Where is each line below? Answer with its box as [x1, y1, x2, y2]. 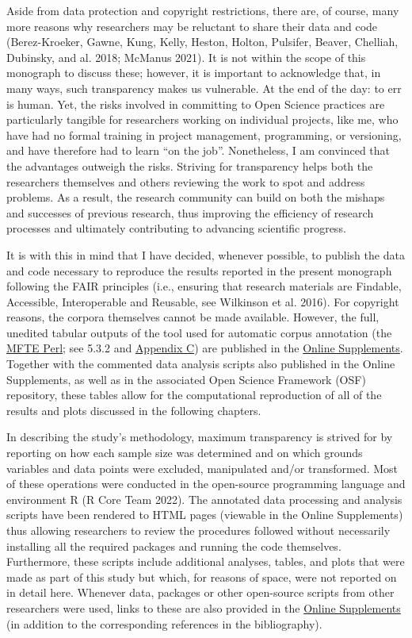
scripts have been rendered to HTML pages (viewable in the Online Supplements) [6, 506, 403, 523]
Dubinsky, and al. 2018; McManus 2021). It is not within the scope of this [6, 48, 366, 65]
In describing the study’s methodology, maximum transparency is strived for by [6, 429, 393, 445]
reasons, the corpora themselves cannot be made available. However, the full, [6, 309, 380, 325]
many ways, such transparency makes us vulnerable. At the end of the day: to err [6, 79, 402, 96]
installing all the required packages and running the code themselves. [6, 537, 341, 554]
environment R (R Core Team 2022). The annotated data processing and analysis [6, 490, 402, 507]
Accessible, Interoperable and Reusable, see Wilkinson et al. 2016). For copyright [6, 293, 399, 309]
